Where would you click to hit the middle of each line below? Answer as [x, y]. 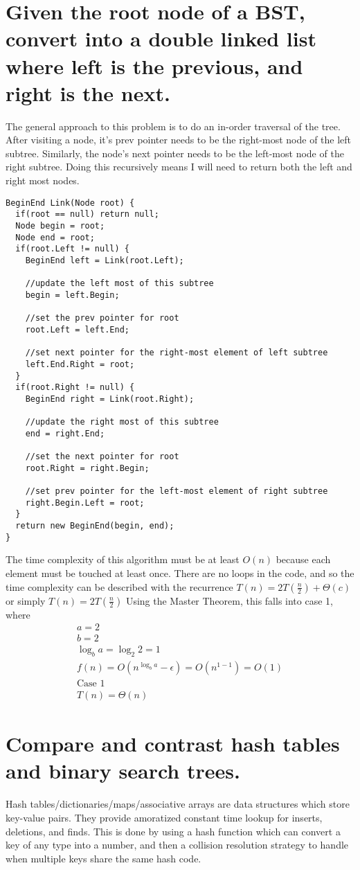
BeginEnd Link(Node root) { [70, 203]
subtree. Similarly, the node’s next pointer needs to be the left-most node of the [175, 153]
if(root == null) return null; [87, 214]
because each [303, 559]
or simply [26, 600]
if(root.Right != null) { [75, 388]
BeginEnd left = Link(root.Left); [105, 260]
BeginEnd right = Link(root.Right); [110, 399]
